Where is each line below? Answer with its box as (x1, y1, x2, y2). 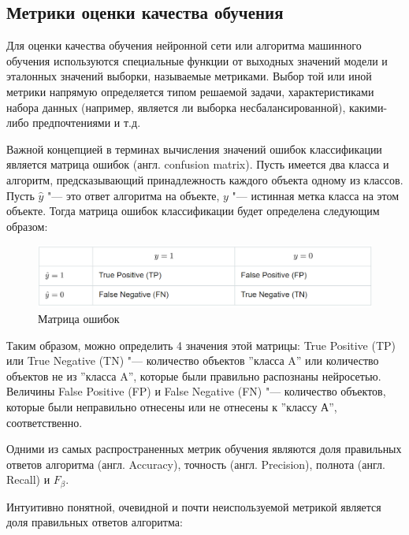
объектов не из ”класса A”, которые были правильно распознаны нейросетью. (6, 367, 381, 384)
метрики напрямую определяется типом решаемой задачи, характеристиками (6, 83, 374, 99)
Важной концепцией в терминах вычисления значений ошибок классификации (6, 140, 382, 157)
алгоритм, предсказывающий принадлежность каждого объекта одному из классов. (6, 171, 403, 188)
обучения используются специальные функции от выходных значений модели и (6, 52, 388, 69)
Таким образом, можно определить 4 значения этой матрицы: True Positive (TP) (6, 336, 396, 353)
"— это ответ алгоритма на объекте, (47, 187, 220, 203)
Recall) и (6, 471, 50, 488)
